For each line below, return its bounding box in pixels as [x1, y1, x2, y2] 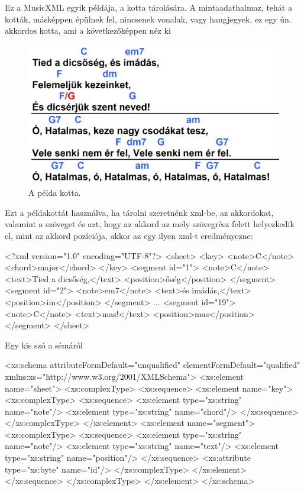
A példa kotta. [28, 186, 81, 199]
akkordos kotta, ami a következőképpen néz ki [5, 24, 171, 37]
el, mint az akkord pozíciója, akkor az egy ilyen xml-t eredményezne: [5, 229, 253, 241]
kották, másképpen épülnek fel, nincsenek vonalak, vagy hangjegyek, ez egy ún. [5, 12, 292, 25]
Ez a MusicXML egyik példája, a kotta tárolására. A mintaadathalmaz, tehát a [5, 1, 292, 13]
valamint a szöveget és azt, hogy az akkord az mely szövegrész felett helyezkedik [5, 218, 295, 230]
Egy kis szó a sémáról [5, 338, 83, 351]
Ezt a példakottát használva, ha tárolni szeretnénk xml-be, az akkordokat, [5, 206, 274, 218]
